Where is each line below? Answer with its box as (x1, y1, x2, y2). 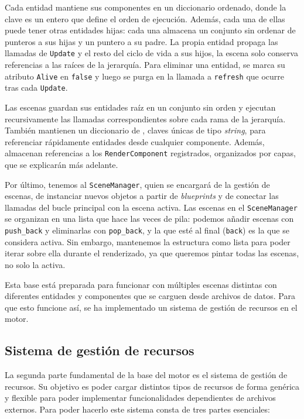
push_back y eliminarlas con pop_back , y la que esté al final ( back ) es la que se (5, 224, 289, 236)
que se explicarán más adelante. (5, 158, 118, 170)
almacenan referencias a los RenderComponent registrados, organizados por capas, (5, 147, 296, 159)
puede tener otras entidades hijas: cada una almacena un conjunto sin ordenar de (5, 24, 296, 36)
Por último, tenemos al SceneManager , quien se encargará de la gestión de (5, 178, 270, 190)
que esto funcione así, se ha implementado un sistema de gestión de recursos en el (5, 301, 298, 313)
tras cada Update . (5, 81, 68, 94)
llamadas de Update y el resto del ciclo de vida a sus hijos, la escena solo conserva (5, 47, 298, 59)
